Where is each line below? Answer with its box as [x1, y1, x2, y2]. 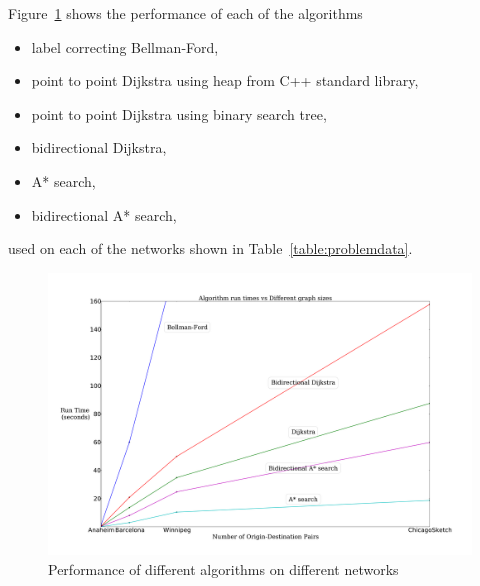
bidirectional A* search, [31, 204, 177, 225]
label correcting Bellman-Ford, [31, 36, 219, 57]
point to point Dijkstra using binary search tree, [31, 103, 327, 124]
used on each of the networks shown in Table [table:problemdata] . [8, 238, 413, 259]
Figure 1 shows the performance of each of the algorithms [8, 3, 363, 23]
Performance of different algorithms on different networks [48, 558, 399, 579]
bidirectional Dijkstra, [31, 137, 167, 158]
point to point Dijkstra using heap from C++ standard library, [31, 70, 419, 91]
